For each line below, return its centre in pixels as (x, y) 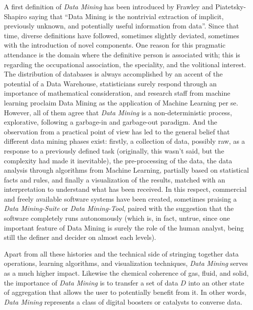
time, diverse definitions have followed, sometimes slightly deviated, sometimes (122, 35)
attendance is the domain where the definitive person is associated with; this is (122, 54)
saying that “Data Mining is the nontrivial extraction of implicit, (126, 16)
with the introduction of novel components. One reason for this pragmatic (115, 45)
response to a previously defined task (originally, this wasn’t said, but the (114, 150)
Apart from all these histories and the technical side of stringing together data (121, 253)
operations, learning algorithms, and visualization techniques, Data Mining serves (126, 263)
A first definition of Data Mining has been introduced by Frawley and (109, 6)
